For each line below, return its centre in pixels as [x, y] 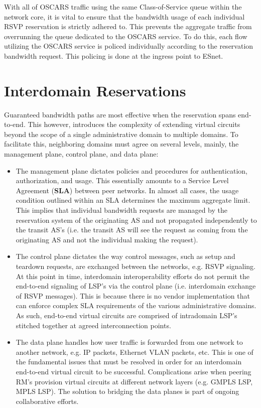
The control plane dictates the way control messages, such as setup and [125, 256]
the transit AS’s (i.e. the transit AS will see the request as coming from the [132, 230]
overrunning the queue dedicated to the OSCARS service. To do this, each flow [126, 36]
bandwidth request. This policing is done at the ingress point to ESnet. [114, 55]
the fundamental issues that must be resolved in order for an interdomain [129, 362]
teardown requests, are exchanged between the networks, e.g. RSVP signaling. [136, 266]
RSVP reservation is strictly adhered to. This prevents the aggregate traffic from [128, 26]
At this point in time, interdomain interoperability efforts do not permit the [133, 276]
